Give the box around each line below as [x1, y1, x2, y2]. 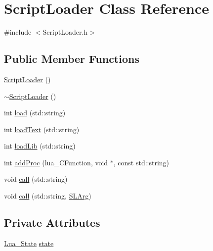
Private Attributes [4, 215, 100, 230]
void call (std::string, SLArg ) [4, 191, 91, 201]
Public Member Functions [4, 51, 139, 66]
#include [4, 27, 32, 37]
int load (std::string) [4, 107, 66, 118]
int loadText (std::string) [4, 124, 80, 134]
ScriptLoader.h [43, 27, 88, 37]
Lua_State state [4, 238, 54, 248]
